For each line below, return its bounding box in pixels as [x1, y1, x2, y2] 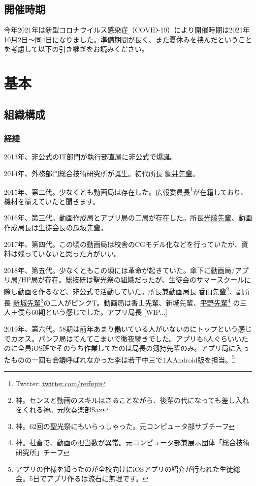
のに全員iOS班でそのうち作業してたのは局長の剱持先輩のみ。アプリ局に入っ [4, 343, 250, 353]
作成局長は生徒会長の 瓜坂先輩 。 [4, 222, 107, 232]
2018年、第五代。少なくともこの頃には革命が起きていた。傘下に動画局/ [4, 265, 235, 275]
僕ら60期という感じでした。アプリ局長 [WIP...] [17, 307, 167, 317]
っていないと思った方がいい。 [24, 248, 121, 259]
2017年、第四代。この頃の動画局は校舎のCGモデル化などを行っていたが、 [4, 239, 242, 249]
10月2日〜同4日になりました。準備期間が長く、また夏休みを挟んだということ [4, 34, 252, 44]
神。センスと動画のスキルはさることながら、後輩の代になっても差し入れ [15, 395, 249, 405]
